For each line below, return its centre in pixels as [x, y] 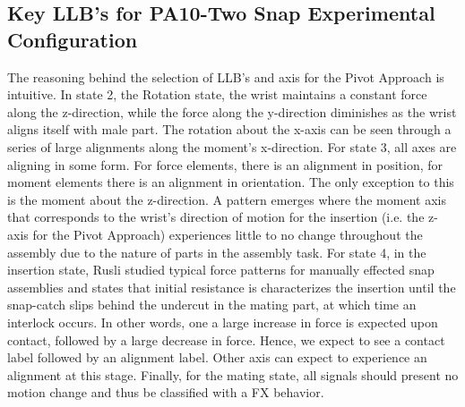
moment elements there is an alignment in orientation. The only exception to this [231, 182]
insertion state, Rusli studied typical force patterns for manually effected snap [221, 270]
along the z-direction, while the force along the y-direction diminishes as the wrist [232, 111]
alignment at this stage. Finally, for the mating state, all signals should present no [233, 374]
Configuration [73, 39]
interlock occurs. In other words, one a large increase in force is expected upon [223, 322]
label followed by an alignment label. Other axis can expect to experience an [217, 357]
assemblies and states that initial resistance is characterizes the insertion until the [232, 287]
